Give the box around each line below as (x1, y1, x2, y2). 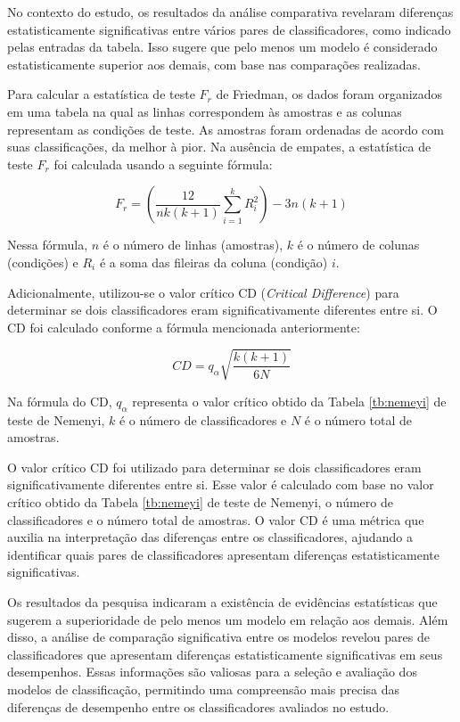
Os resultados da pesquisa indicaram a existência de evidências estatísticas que (7, 593, 438, 611)
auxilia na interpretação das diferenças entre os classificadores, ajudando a (7, 528, 413, 546)
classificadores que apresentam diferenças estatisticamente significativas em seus (7, 644, 443, 663)
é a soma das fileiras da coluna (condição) (99, 252, 328, 271)
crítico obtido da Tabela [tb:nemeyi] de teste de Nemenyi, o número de (7, 493, 393, 512)
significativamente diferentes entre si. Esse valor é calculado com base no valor (7, 475, 434, 494)
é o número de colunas (297, 235, 420, 254)
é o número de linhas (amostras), (103, 235, 283, 254)
